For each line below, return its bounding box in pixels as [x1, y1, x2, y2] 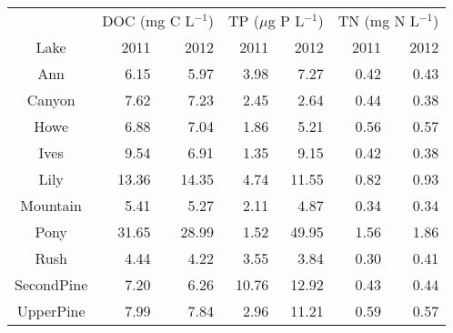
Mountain [20, 195, 82, 216]
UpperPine [16, 300, 86, 321]
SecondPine [15, 274, 88, 295]
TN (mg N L [337, 10, 419, 31]
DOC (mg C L [102, 10, 195, 31]
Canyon [26, 89, 75, 110]
